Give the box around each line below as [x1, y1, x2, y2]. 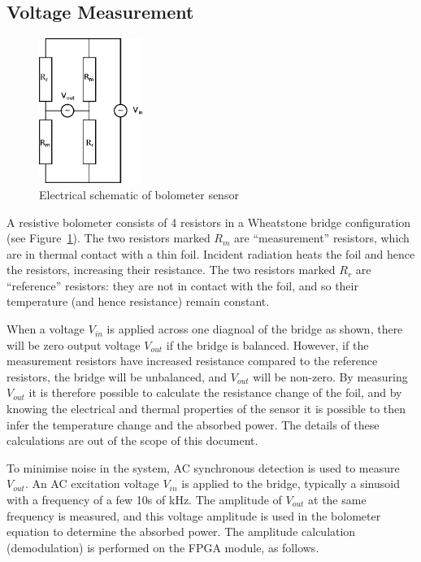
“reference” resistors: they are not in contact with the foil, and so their [7, 277, 358, 294]
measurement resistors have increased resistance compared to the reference [7, 352, 378, 369]
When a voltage [7, 320, 85, 338]
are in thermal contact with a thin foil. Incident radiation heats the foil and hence [7, 245, 415, 262]
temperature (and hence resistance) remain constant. [7, 293, 270, 310]
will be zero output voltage [7, 336, 141, 353]
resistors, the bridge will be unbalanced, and [7, 368, 228, 385]
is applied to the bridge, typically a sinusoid [181, 475, 400, 492]
